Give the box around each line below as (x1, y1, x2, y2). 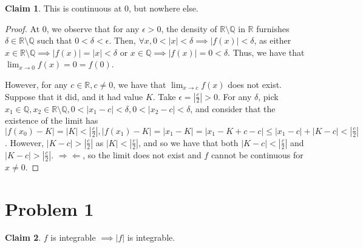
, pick (258, 90, 279, 102)
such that (37, 34, 72, 47)
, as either (254, 34, 291, 47)
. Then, (109, 34, 136, 47)
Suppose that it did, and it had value (5, 90, 143, 102)
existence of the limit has (5, 114, 98, 127)
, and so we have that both (138, 136, 239, 149)
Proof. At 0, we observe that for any (5, 22, 140, 35)
